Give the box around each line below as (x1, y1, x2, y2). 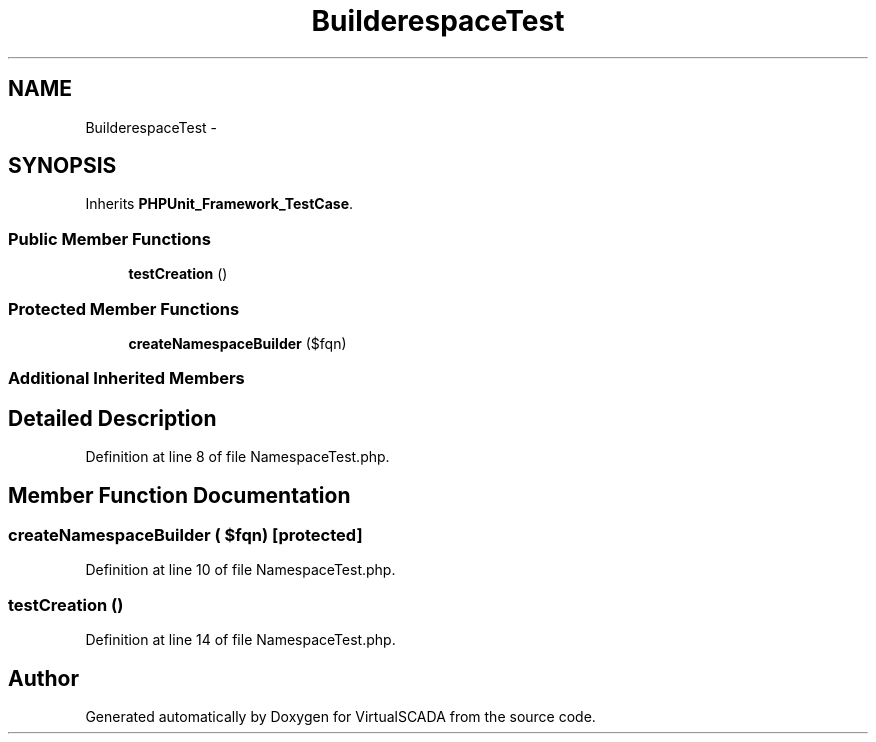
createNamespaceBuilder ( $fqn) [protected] (8, 525, 363, 545)
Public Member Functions (8, 228, 211, 249)
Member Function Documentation (8, 482, 351, 508)
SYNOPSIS (8, 153, 117, 179)
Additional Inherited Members (8, 368, 245, 389)
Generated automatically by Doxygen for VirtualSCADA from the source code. (85, 707, 596, 725)
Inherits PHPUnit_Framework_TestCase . (85, 195, 354, 213)
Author (8, 665, 79, 691)
